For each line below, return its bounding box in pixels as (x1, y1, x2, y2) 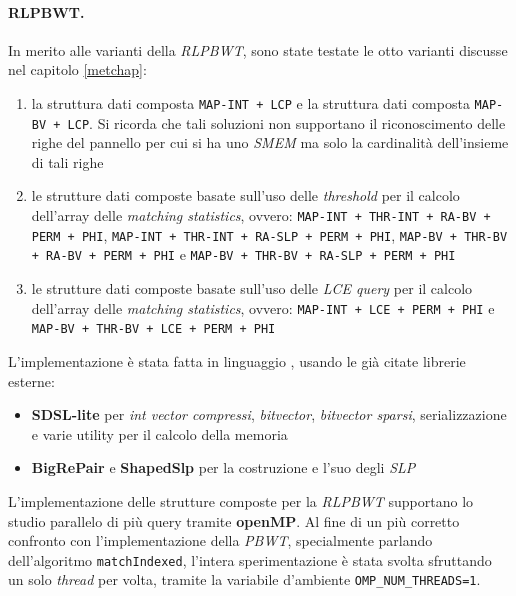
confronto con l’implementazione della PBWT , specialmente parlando (8, 530, 433, 551)
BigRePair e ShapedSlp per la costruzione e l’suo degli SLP (31, 457, 416, 478)
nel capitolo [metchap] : (8, 59, 147, 80)
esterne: (8, 370, 55, 391)
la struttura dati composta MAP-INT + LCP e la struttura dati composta (31, 92, 470, 113)
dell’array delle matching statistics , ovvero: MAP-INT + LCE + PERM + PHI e (31, 297, 495, 318)
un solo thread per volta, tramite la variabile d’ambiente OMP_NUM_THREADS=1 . (8, 569, 481, 590)
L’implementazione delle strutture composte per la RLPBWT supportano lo (8, 490, 474, 511)
